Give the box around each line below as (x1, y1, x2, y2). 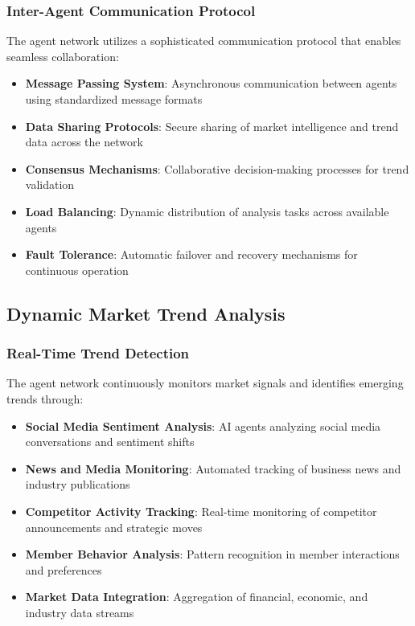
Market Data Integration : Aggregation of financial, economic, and (25, 588, 368, 605)
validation (25, 176, 75, 193)
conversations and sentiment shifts (25, 433, 195, 450)
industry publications (25, 476, 130, 493)
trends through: (6, 390, 84, 407)
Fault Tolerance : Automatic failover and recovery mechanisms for (25, 246, 358, 263)
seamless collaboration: (6, 47, 119, 64)
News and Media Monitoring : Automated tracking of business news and (25, 460, 401, 477)
